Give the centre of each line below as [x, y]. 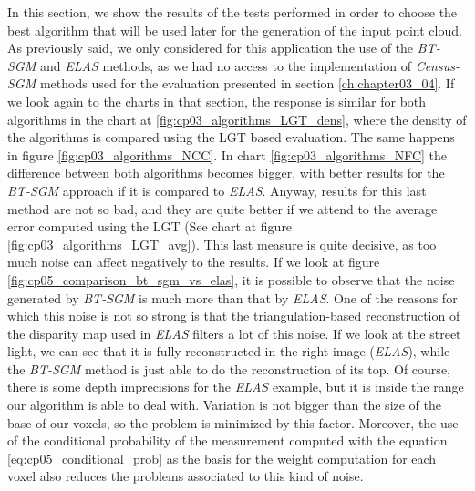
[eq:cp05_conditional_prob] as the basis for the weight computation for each [222, 458]
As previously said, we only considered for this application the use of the [211, 48]
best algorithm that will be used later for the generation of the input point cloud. [235, 30]
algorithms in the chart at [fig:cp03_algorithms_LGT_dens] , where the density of [237, 119]
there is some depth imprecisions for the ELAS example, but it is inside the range [236, 387]
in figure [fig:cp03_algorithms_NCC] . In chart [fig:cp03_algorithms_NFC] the [227, 154]
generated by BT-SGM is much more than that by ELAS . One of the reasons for [232, 297]
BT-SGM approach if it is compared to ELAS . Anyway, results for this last [217, 190]
